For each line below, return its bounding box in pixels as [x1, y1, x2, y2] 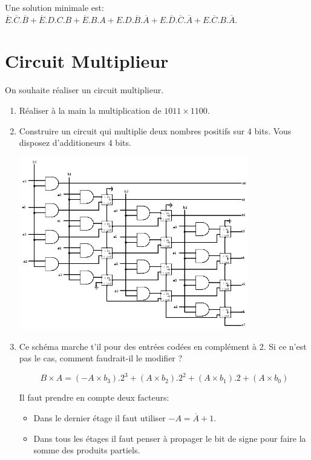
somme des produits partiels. [33, 444, 140, 456]
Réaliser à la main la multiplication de [19, 103, 162, 116]
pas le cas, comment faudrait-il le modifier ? [19, 352, 183, 364]
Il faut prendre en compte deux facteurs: [19, 391, 169, 404]
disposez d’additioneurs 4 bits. [19, 136, 131, 149]
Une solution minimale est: [5, 1, 104, 13]
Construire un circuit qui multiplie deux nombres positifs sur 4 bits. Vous [19, 124, 292, 137]
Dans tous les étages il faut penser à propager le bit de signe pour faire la [33, 432, 306, 444]
